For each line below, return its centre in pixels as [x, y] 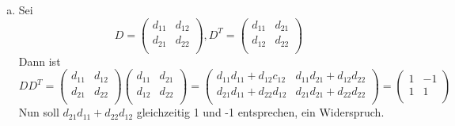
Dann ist [40, 61]
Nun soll [39, 112]
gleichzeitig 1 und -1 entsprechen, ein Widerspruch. [260, 112]
